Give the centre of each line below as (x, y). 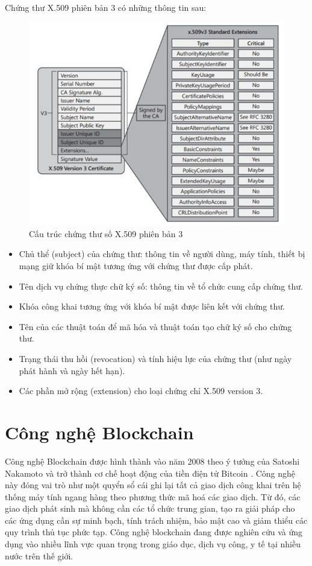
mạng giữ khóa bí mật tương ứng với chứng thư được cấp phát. (136, 266)
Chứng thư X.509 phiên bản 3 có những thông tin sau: (106, 7)
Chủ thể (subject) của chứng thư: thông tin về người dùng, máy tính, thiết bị (162, 254)
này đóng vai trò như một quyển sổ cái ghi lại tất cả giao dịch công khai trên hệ (153, 485)
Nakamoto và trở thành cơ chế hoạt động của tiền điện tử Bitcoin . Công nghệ (150, 473)
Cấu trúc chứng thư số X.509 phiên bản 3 (106, 233)
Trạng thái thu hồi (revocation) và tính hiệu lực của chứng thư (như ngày (155, 358)
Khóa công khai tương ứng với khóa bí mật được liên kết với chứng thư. (152, 306)
